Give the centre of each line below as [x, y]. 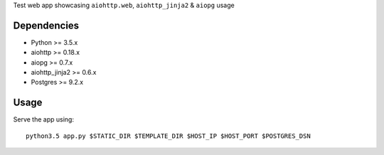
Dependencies [46, 25]
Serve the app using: [44, 119]
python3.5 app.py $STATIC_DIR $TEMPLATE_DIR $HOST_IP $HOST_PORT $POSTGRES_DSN [168, 136]
